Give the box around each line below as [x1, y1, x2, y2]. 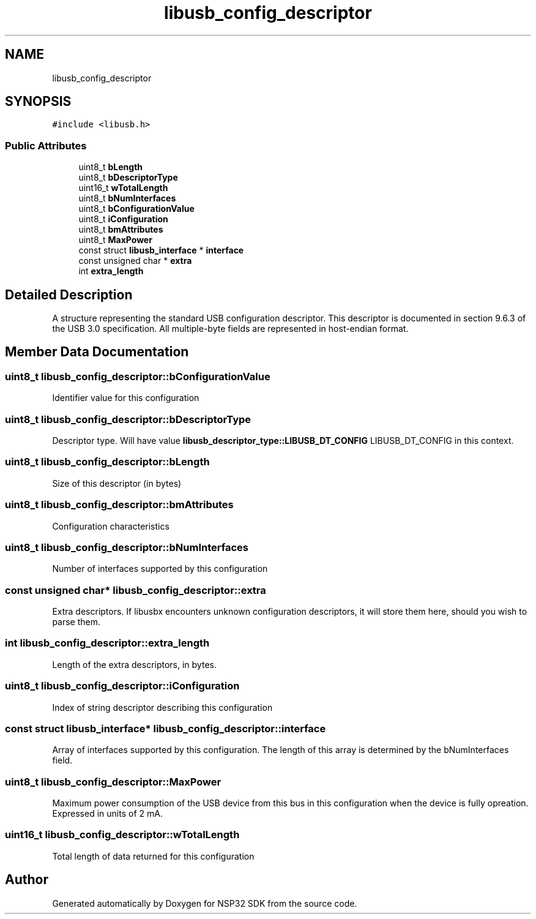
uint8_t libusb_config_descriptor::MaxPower [5, 775, 221, 788]
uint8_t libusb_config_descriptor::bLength [5, 456, 210, 468]
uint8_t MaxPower [78, 234, 152, 246]
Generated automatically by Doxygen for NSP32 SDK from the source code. [52, 898, 357, 909]
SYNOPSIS [5, 94, 72, 110]
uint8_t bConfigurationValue [78, 203, 195, 214]
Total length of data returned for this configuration [52, 850, 255, 861]
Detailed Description [5, 287, 133, 302]
